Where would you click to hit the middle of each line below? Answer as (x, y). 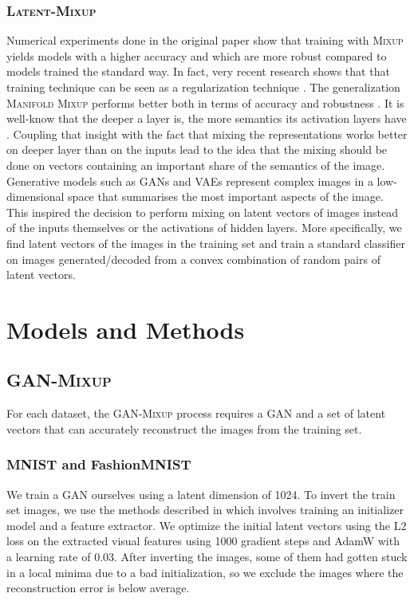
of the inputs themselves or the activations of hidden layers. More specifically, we (204, 228)
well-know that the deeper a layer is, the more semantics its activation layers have (207, 118)
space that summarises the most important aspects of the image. (226, 196)
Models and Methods (126, 329)
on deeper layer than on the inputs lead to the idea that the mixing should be (197, 149)
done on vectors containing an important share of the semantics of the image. (196, 165)
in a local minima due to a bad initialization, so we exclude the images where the (205, 572)
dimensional (35, 196)
